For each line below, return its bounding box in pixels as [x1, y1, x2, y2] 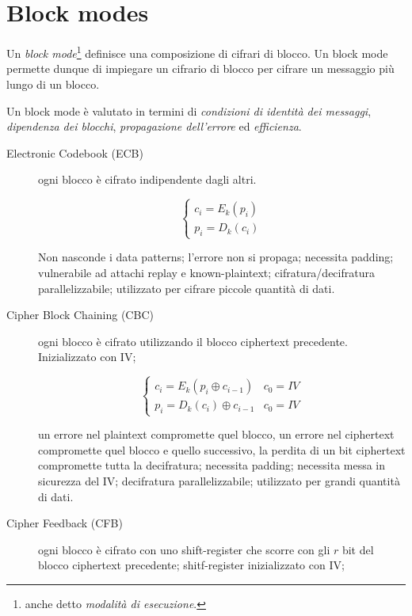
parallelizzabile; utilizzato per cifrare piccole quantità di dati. [38, 279, 335, 296]
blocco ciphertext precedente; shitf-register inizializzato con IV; [38, 557, 345, 573]
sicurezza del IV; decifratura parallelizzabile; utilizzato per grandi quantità [38, 473, 400, 489]
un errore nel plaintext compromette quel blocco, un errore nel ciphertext [38, 426, 395, 443]
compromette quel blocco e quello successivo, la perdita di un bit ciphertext [38, 441, 406, 458]
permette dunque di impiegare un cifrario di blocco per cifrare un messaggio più [6, 60, 395, 77]
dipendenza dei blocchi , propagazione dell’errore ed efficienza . [6, 118, 302, 135]
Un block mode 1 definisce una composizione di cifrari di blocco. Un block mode [6, 43, 388, 61]
